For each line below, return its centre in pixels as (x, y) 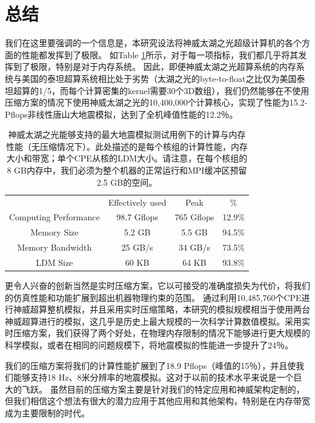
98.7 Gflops (137, 217)
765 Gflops (194, 217)
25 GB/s (137, 247)
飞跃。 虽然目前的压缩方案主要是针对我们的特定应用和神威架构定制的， (163, 389)
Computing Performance (55, 217)
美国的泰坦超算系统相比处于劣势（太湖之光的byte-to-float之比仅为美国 (159, 78)
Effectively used (137, 202)
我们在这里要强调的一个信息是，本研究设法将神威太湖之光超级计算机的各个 (153, 43)
